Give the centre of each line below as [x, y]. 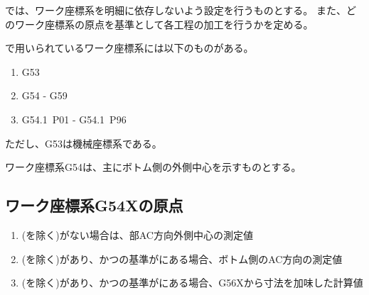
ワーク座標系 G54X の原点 [94, 205]
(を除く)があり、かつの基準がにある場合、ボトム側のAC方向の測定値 [182, 258]
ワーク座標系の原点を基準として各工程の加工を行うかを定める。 [164, 24]
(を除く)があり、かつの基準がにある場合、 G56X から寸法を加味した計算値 [192, 283]
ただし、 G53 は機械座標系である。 [84, 143]
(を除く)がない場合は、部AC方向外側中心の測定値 [137, 234]
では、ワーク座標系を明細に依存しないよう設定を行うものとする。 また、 [176, 10]
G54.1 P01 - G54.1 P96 [74, 119]
